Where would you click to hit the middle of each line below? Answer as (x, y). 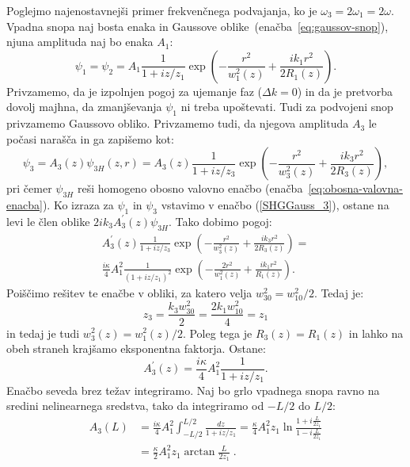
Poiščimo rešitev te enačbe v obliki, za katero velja (129, 292)
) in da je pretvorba (345, 91)
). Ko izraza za (78, 205)
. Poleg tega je (217, 333)
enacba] (25, 205)
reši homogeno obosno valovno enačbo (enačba (190, 188)
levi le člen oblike (48, 221)
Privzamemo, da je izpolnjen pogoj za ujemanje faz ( (135, 91)
